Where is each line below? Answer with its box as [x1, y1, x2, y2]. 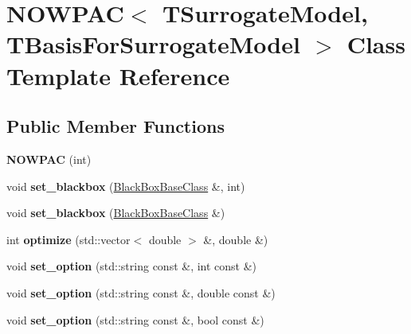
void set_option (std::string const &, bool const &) [6, 311, 264, 328]
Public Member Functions [6, 114, 225, 138]
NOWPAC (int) [6, 150, 92, 167]
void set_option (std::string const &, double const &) [6, 284, 276, 301]
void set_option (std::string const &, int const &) [6, 258, 257, 274]
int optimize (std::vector [6, 231, 131, 247]
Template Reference [6, 59, 230, 91]
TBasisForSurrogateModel [6, 28, 300, 60]
